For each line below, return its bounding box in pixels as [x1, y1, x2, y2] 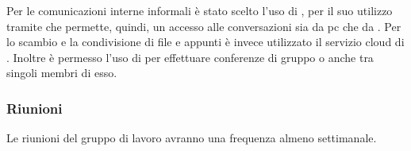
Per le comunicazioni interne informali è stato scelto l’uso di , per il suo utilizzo [6, 2, 393, 18]
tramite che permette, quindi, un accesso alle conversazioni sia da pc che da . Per [6, 17, 401, 34]
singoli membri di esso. [6, 64, 117, 81]
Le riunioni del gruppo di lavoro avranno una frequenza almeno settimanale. [6, 130, 377, 146]
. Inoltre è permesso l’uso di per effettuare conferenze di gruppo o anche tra [6, 48, 374, 65]
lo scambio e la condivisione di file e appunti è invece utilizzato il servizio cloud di [6, 33, 405, 50]
